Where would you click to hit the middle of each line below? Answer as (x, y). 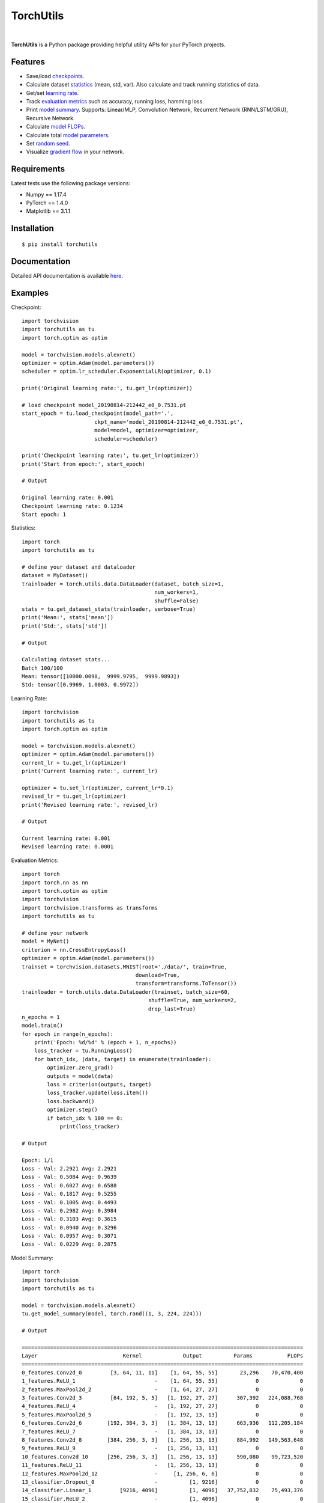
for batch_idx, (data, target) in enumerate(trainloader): (123, 1059)
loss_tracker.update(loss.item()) (98, 1093)
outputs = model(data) (80, 1076)
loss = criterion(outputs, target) (99, 1085)
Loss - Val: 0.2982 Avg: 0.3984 (69, 1211)
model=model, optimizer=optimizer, (146, 430)
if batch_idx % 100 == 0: (85, 1118)
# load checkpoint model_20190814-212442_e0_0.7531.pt (104, 405)
